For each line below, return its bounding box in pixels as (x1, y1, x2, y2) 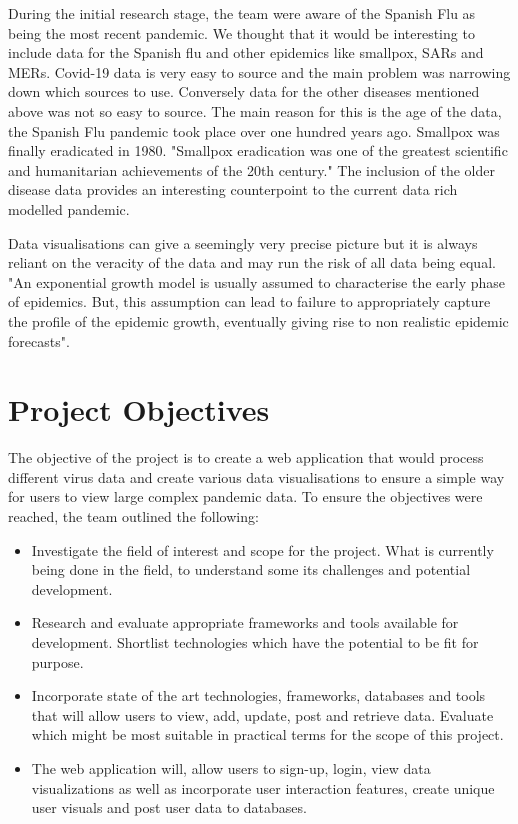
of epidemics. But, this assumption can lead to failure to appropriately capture (8, 291, 491, 312)
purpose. (31, 651, 84, 672)
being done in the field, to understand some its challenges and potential (31, 559, 471, 580)
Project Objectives (8, 389, 270, 430)
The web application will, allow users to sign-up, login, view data (31, 757, 431, 778)
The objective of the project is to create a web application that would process (8, 447, 484, 468)
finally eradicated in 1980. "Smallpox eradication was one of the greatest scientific (8, 140, 508, 161)
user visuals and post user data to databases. (31, 797, 307, 818)
